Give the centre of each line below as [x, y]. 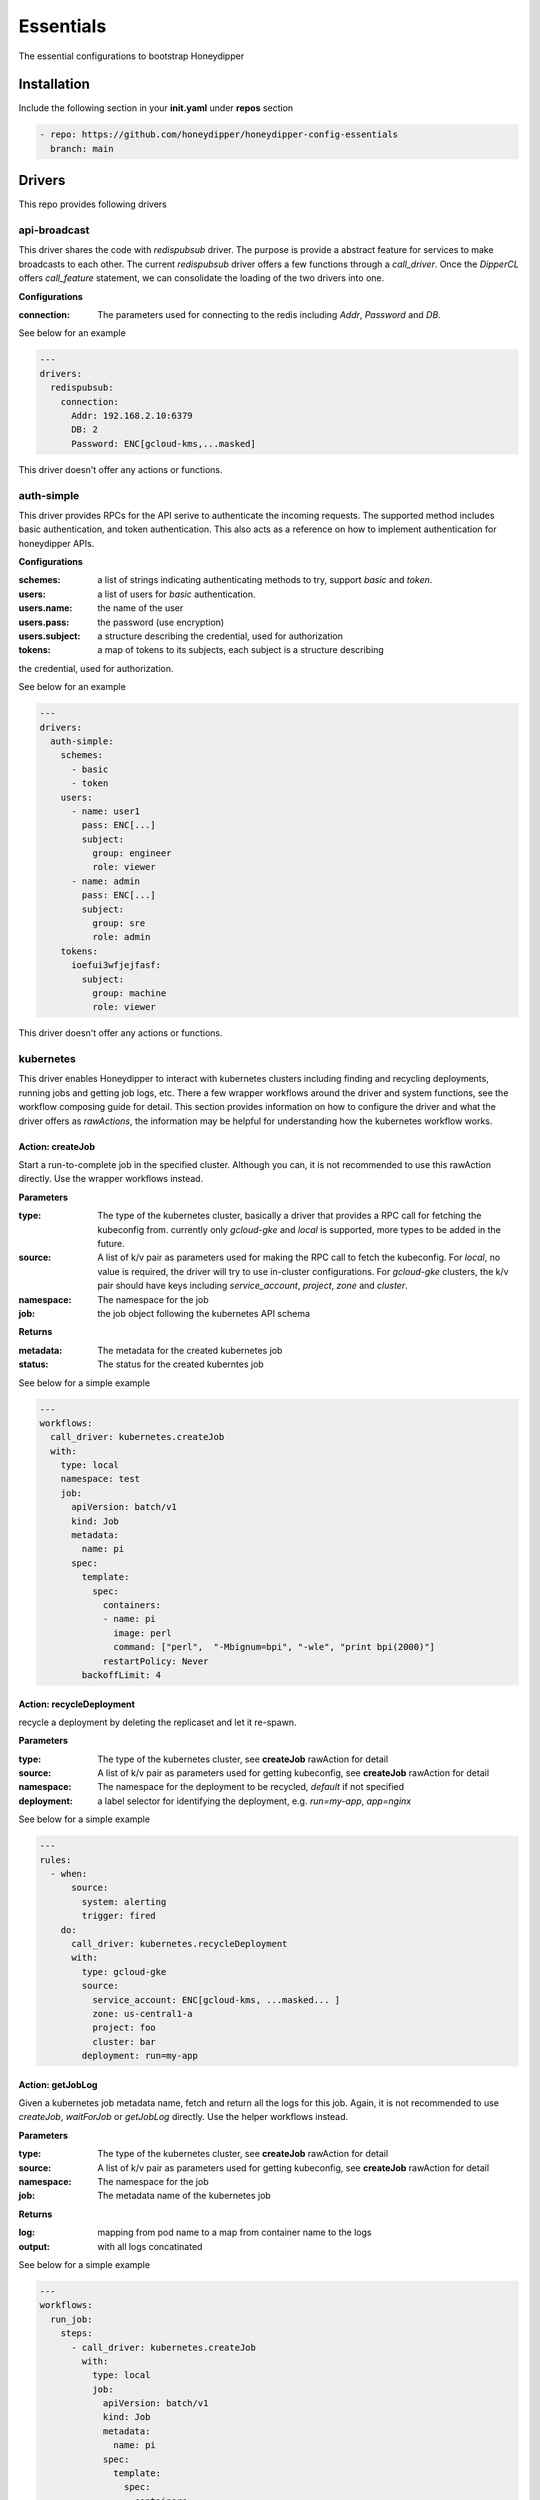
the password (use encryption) [161, 622]
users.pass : [44, 622]
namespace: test [100, 1479]
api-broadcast [54, 230]
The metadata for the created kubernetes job [190, 1350]
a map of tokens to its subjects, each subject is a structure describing [240, 650]
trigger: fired [119, 1916]
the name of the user [140, 608]
